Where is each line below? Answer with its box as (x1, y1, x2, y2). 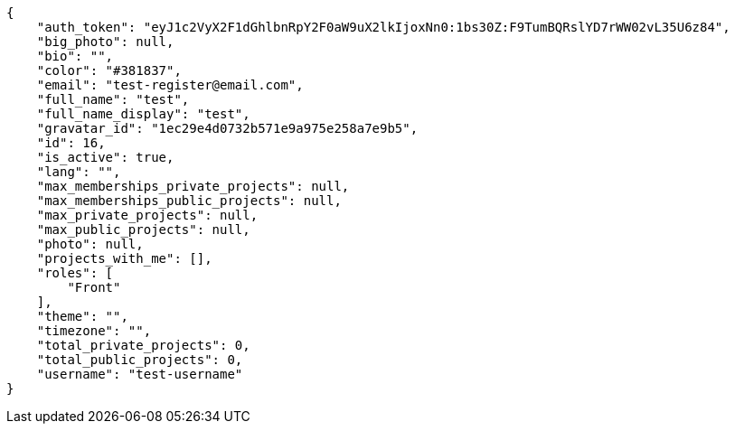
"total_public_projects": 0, (36, 352, 243, 367)
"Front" (67, 280, 121, 295)
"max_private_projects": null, (36, 208, 259, 222)
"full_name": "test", (36, 92, 190, 107)
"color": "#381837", (36, 63, 182, 78)
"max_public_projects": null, (36, 222, 250, 237)
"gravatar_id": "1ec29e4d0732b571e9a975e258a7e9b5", (36, 121, 419, 136)
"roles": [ (36, 266, 114, 280)
